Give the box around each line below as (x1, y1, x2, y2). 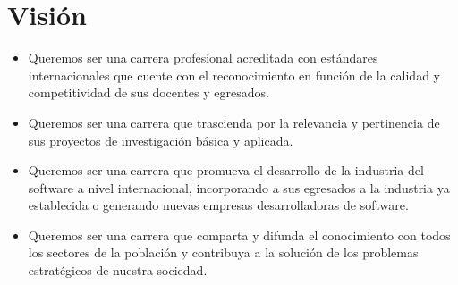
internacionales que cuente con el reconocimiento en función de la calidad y (28, 65, 440, 84)
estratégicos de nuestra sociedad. (28, 261, 208, 280)
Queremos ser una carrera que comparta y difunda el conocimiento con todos (28, 225, 451, 244)
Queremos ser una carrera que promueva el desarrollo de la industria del (28, 161, 424, 180)
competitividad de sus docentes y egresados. (28, 83, 269, 102)
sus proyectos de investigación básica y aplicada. (28, 130, 293, 149)
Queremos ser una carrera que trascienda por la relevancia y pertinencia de (28, 113, 440, 131)
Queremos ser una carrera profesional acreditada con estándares (28, 48, 378, 67)
